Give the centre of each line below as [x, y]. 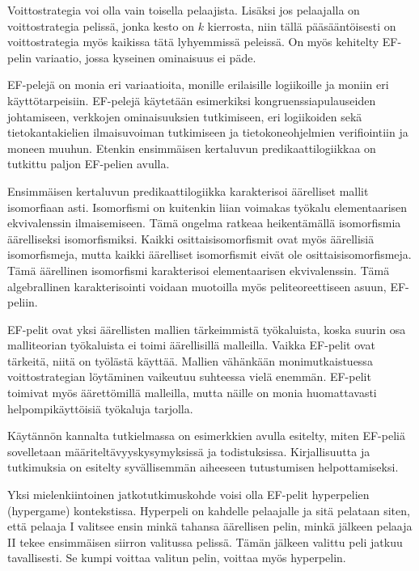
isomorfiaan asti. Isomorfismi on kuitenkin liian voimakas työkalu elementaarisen [207, 207]
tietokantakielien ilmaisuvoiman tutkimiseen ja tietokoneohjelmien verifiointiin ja [208, 132]
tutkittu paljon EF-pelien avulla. [89, 164]
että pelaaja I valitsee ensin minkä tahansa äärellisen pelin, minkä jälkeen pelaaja [210, 526]
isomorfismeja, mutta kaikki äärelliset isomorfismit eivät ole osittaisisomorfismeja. [209, 254]
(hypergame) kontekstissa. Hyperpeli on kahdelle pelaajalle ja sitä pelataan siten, [209, 510]
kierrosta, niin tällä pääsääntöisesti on [302, 25]
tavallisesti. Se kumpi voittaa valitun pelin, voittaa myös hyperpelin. [177, 558]
